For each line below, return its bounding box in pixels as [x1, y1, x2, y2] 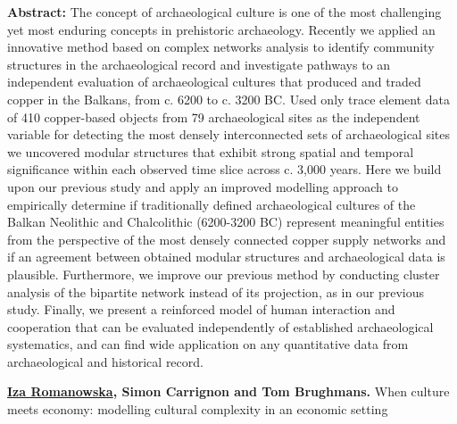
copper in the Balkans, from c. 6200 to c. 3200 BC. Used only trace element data [7, 89, 451, 108]
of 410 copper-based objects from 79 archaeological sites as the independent [7, 107, 420, 126]
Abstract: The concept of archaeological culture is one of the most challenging [7, 3, 442, 21]
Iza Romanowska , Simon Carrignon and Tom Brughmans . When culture [7, 382, 450, 401]
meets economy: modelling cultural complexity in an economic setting [7, 400, 388, 419]
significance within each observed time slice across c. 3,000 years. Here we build [7, 160, 442, 179]
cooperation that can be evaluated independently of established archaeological [7, 317, 434, 336]
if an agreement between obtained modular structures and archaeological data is [7, 247, 445, 266]
